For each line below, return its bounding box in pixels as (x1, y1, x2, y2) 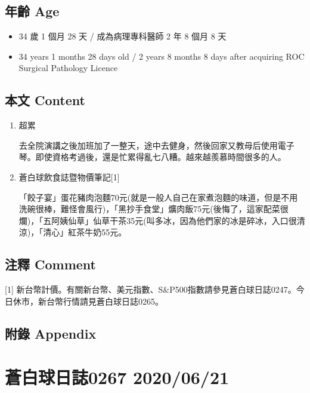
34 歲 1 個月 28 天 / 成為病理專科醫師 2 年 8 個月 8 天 (18, 30, 227, 42)
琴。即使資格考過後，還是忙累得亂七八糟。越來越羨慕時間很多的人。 (18, 151, 286, 163)
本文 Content (5, 91, 85, 109)
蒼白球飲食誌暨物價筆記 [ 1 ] (18, 170, 120, 183)
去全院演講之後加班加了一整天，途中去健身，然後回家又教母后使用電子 (18, 139, 294, 151)
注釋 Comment (5, 255, 97, 274)
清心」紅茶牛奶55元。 (43, 226, 127, 238)
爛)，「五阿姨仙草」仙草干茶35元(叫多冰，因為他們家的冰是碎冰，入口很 (18, 214, 297, 226)
